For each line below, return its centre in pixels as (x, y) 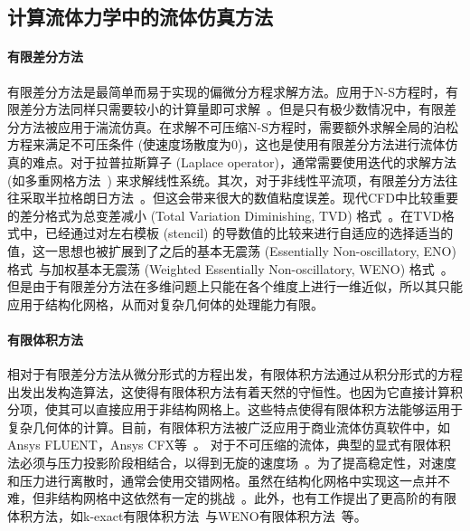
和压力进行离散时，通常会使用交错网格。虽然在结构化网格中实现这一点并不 (229, 480)
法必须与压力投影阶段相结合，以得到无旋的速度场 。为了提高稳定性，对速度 (232, 463)
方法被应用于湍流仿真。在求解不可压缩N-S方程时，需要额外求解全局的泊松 (239, 126)
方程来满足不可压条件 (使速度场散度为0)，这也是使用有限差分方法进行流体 (226, 144)
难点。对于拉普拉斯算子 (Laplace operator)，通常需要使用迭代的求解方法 (244, 161)
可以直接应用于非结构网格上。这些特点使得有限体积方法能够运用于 (266, 409)
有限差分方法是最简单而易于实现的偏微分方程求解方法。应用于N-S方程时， (226, 91)
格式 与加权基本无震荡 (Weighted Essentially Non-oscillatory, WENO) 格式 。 (230, 268)
